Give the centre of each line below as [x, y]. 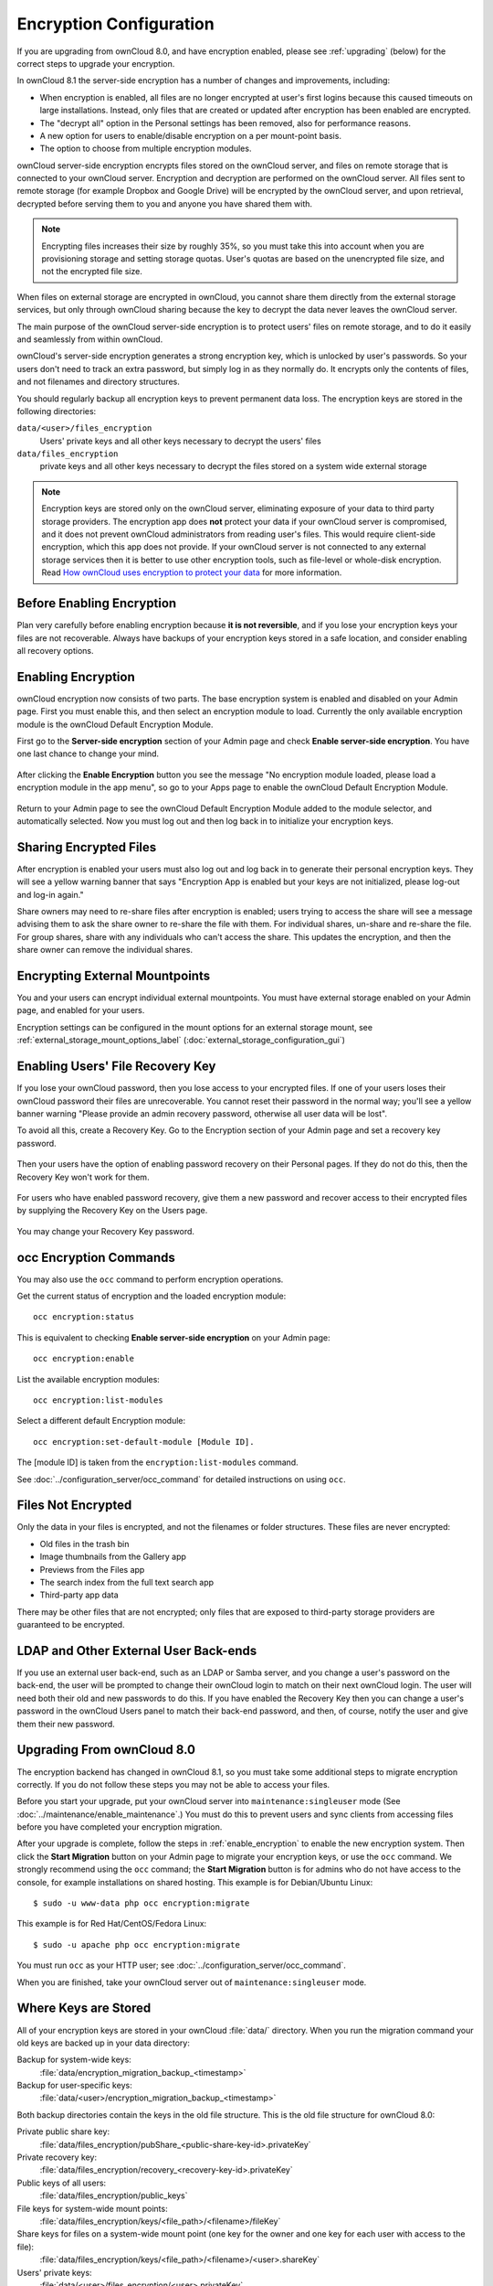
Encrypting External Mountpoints [113, 976]
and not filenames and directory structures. [98, 382]
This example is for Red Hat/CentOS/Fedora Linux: [112, 1924]
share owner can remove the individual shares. [105, 950]
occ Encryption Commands [96, 1257]
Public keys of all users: [62, 2183]
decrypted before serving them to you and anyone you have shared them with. [165, 203]
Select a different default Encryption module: [101, 1421]
